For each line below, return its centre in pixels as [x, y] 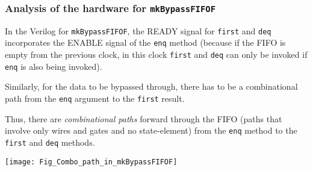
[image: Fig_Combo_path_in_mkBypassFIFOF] [91, 162]
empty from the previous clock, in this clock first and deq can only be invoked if [156, 54]
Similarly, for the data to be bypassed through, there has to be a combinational [151, 86]
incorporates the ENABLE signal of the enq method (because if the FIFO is [145, 42]
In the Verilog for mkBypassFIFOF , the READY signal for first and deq [138, 30]
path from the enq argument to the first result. [95, 98]
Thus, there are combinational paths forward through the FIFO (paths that [144, 118]
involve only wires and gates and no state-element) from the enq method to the [151, 130]
